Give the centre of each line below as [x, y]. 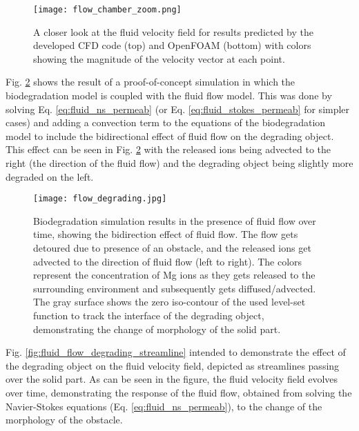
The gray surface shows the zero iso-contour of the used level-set [169, 302]
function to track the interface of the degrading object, [149, 315]
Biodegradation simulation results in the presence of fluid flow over [175, 220]
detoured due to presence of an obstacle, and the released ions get [172, 248]
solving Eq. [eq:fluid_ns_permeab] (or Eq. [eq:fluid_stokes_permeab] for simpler [178, 109]
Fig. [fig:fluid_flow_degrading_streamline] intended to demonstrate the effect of [176, 352]
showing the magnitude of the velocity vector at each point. [159, 58]
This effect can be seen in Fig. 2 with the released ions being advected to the [168, 149]
